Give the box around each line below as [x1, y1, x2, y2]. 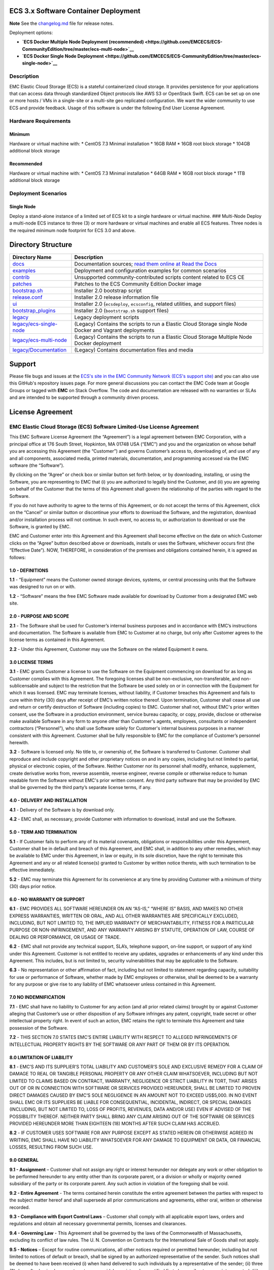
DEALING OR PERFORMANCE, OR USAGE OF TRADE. [9, 934, 121, 940]
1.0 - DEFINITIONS [9, 567, 49, 574]
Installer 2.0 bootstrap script [74, 287, 142, 294]
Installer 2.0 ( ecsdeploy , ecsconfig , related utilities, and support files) [74, 300, 236, 307]
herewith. [9, 740, 29, 746]
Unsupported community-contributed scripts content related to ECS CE [74, 273, 245, 280]
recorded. [9, 1204, 30, 1210]
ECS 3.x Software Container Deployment [9, 7, 141, 15]
